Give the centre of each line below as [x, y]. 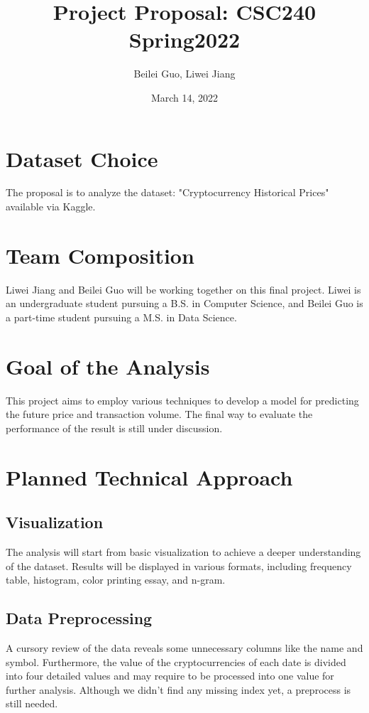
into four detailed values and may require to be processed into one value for [170, 676]
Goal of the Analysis [108, 366]
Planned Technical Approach [149, 477]
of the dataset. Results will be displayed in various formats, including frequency [179, 565]
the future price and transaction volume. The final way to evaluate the [159, 414]
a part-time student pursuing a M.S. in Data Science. [121, 317]
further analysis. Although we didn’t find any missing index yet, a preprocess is [178, 689]
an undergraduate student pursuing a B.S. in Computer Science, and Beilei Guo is [184, 303]
